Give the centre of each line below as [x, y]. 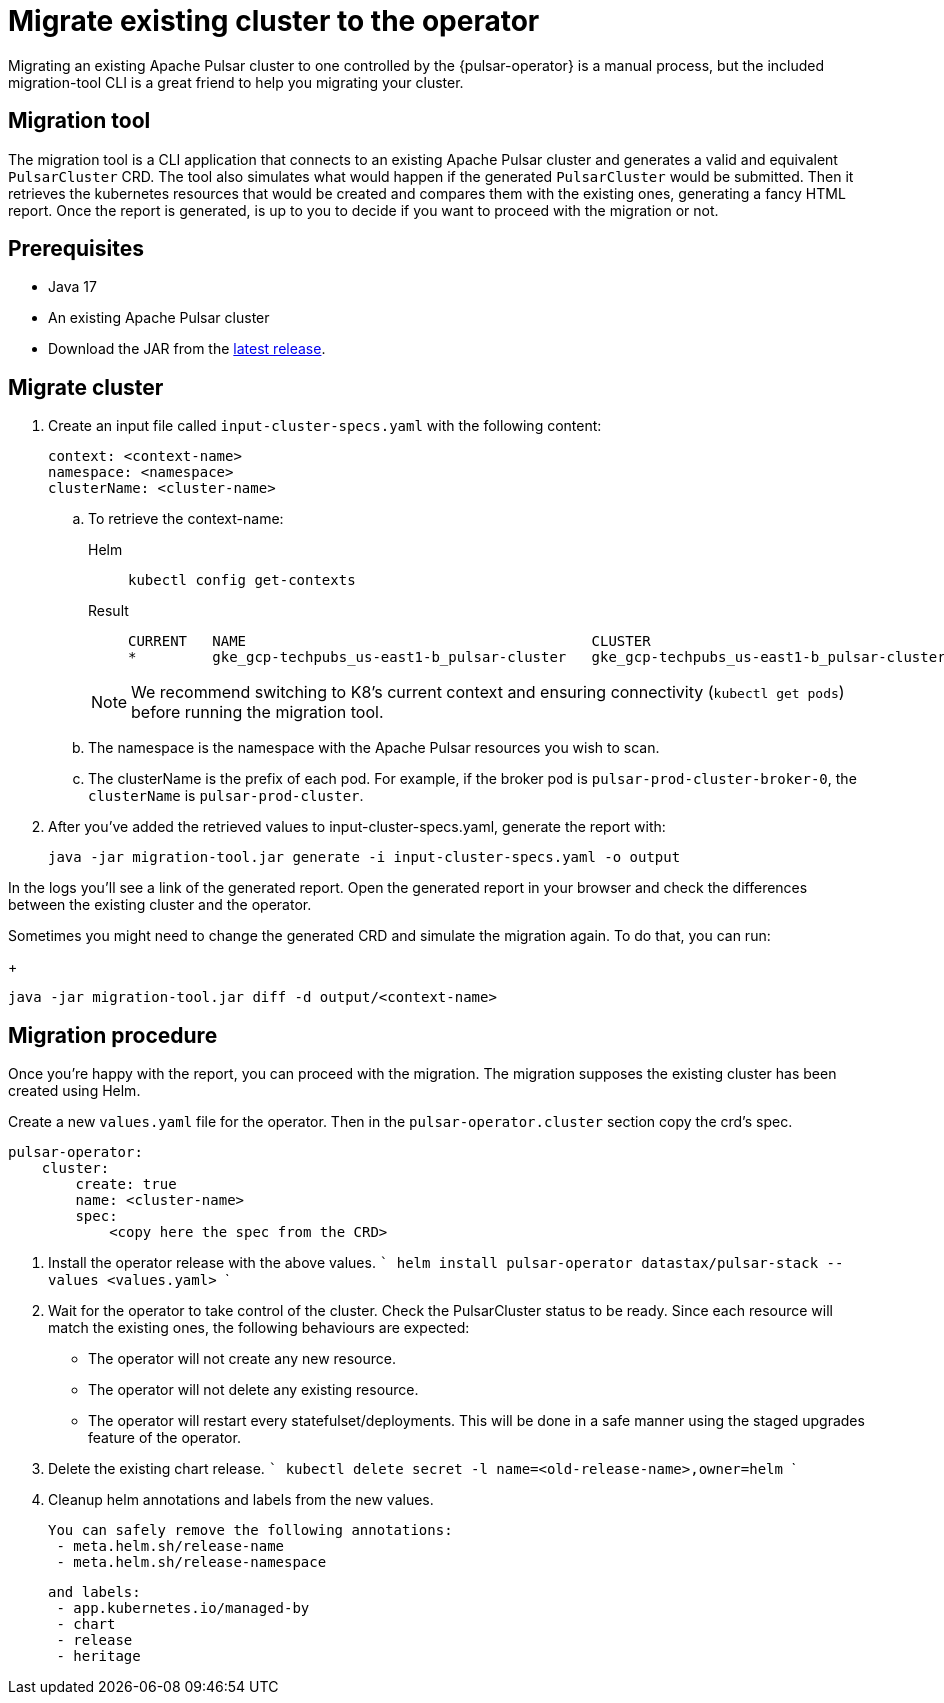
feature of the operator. [164, 1438]
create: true [126, 1184]
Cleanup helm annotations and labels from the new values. [241, 1500]
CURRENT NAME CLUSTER [389, 641]
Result [108, 611]
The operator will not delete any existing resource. [253, 1390]
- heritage [98, 1656]
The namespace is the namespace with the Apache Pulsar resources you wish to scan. [374, 748]
